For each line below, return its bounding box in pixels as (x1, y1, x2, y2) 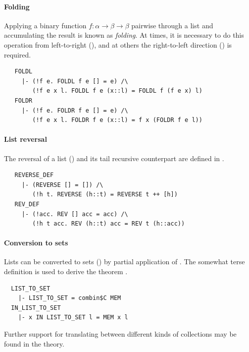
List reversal (4, 134, 47, 144)
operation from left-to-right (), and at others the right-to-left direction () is (4, 39, 232, 50)
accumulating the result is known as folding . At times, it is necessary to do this (4, 30, 244, 40)
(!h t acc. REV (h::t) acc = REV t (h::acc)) (32, 220, 185, 228)
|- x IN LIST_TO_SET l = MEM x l (18, 314, 128, 321)
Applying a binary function (4, 20, 87, 30)
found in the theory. (4, 338, 64, 349)
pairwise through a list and (131, 20, 213, 30)
